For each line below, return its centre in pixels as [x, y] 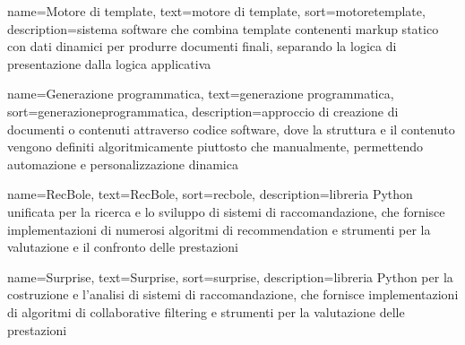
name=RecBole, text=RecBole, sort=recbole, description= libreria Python [210, 194]
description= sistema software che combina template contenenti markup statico [223, 28]
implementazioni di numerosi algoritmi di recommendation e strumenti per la [219, 229]
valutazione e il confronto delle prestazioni [123, 247]
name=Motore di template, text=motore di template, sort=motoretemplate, [216, 11]
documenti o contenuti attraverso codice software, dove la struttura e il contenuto [231, 129]
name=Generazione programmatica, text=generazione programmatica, [201, 94]
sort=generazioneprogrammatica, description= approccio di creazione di [203, 111]
